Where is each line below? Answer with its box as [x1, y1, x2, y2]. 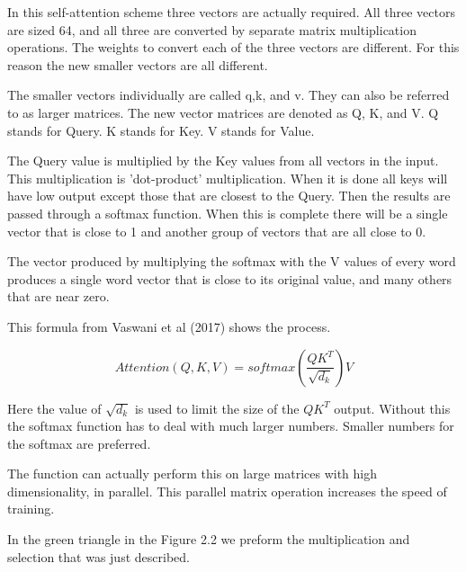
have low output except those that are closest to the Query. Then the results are [7, 186, 451, 205]
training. [7, 499, 55, 518]
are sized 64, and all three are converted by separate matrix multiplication [7, 20, 417, 39]
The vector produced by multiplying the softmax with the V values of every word [7, 252, 456, 271]
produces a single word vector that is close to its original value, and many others [7, 269, 453, 288]
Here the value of [7, 398, 102, 417]
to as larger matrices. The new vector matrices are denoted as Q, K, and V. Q [7, 103, 439, 121]
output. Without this [334, 398, 451, 417]
